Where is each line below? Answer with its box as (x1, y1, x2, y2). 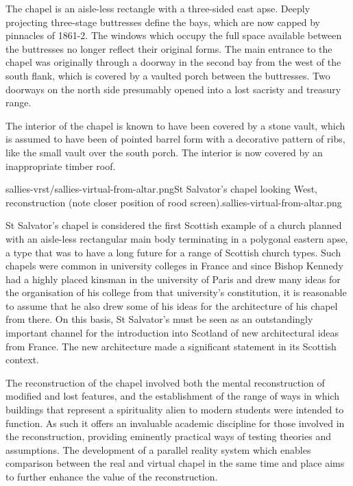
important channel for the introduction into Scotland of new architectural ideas (5, 326, 339, 340)
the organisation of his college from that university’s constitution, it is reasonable (5, 285, 347, 300)
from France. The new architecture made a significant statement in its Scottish (5, 339, 337, 353)
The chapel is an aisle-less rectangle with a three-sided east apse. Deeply (5, 1, 311, 15)
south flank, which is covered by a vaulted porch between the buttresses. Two (5, 68, 330, 82)
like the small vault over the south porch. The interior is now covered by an (5, 145, 323, 159)
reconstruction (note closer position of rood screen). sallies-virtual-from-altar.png (5, 195, 342, 209)
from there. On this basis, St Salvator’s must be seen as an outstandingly (5, 312, 313, 326)
